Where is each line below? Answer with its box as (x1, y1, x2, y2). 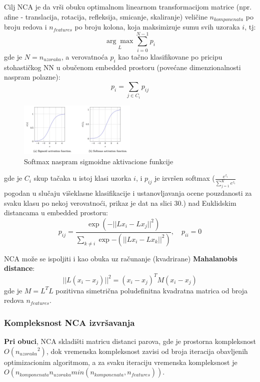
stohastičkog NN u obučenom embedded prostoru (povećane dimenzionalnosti (4, 62, 241, 72)
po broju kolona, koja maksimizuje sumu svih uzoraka (74, 22, 240, 32)
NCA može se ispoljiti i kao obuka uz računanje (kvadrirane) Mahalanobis (4, 253, 237, 263)
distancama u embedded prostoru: (4, 207, 108, 218)
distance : (4, 263, 35, 273)
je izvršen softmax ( (154, 173, 215, 183)
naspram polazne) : (4, 72, 60, 82)
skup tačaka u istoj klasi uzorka (33, 173, 131, 183)
